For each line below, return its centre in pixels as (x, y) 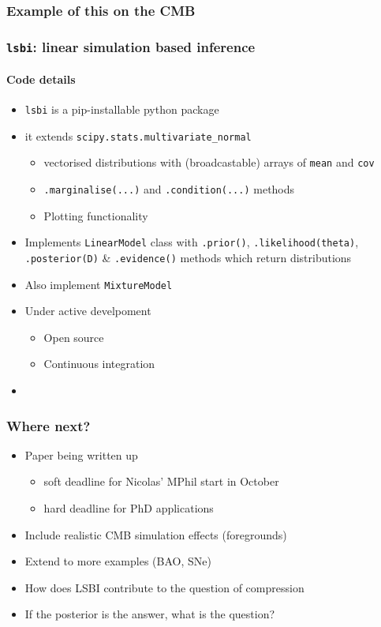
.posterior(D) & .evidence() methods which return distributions (188, 257)
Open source (74, 337)
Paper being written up (81, 454)
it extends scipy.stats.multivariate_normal (138, 135)
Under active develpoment (88, 311)
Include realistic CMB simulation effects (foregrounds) (156, 534)
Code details (41, 79)
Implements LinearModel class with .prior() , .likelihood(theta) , (192, 242)
